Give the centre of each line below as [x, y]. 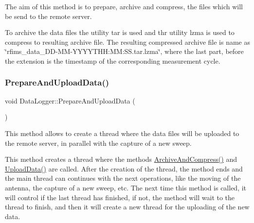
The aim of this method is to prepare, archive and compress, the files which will [124, 6]
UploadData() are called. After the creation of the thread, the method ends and [124, 168]
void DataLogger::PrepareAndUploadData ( [70, 100]
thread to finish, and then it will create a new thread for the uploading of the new [127, 207]
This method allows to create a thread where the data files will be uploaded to [122, 133]
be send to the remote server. [48, 16]
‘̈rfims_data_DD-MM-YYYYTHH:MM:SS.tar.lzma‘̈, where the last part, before [124, 51]
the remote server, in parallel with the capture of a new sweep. [98, 143]
